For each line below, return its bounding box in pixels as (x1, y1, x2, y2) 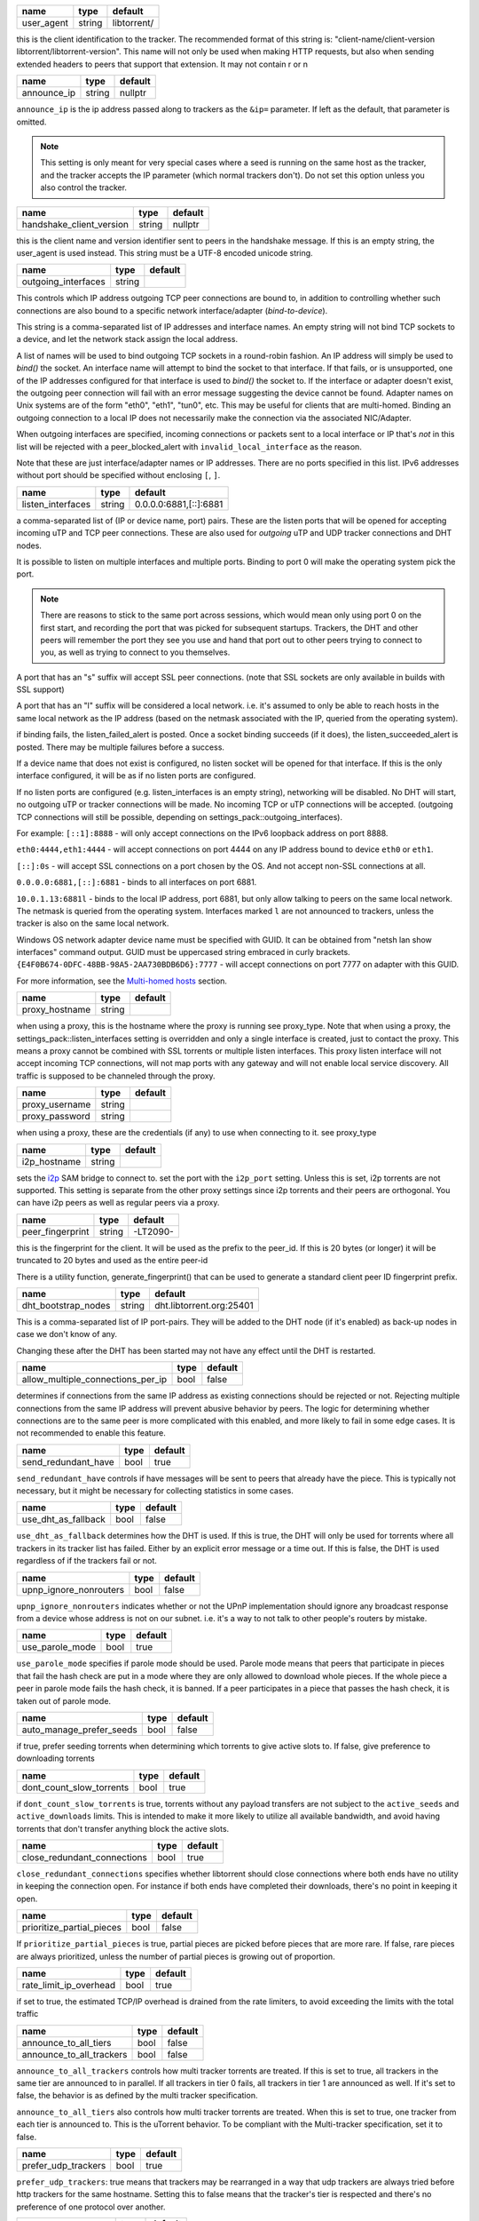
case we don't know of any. (16, 1329, 117, 1340)
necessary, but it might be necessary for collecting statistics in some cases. (16, 1485, 294, 1496)
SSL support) (16, 684, 66, 695)
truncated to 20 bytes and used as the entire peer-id (16, 1255, 208, 1266)
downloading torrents (16, 1753, 95, 1763)
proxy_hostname (21, 1004, 91, 1016)
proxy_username (21, 1098, 91, 1110)
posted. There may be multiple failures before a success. (16, 742, 225, 752)
